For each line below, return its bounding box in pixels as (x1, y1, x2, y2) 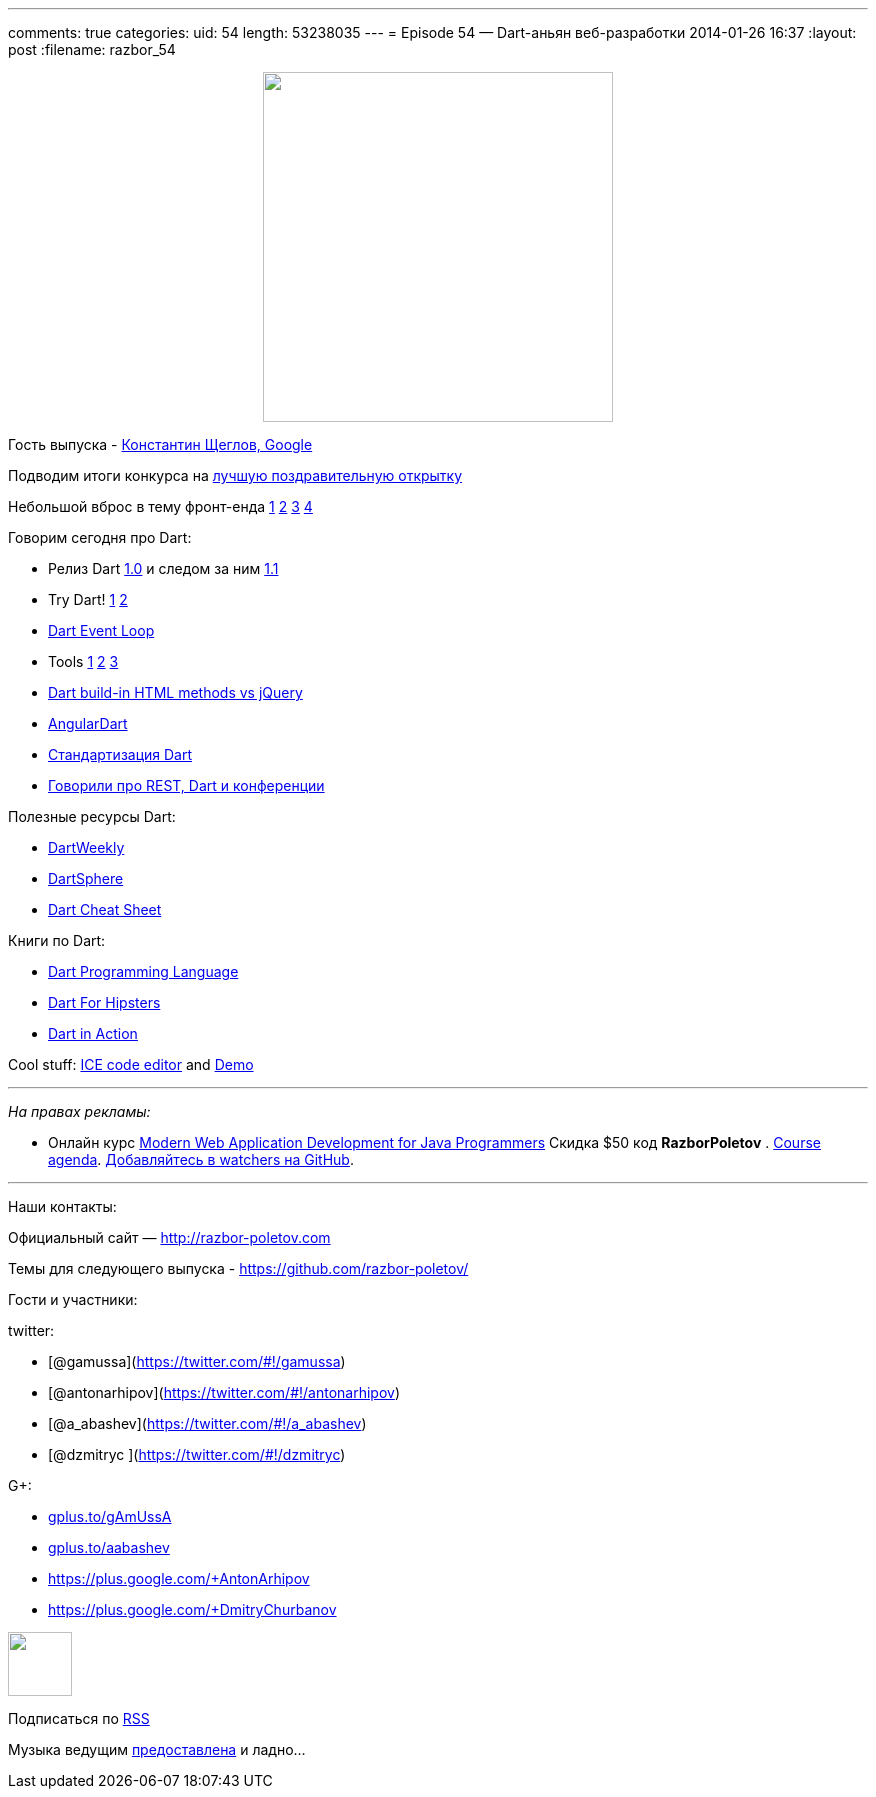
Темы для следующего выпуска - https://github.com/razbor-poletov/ (8, 1260, 469, 1277)
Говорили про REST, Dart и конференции (48, 777, 325, 794)
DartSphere (48, 870, 124, 887)
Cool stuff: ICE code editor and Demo (8, 1056, 254, 1073)
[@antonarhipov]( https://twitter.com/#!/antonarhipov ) (48, 1384, 401, 1401)
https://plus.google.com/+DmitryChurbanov (48, 1601, 337, 1618)
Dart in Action (48, 1025, 138, 1042)
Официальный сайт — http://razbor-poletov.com (8, 1229, 331, 1246)
